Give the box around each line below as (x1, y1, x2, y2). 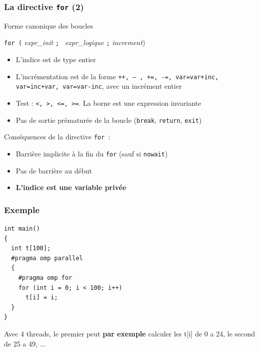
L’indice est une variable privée (16, 182, 127, 193)
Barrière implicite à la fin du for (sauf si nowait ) (16, 148, 168, 158)
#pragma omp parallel (11, 254, 83, 262)
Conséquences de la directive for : (4, 131, 110, 142)
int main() (4, 225, 40, 232)
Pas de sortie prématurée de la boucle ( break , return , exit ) (16, 114, 202, 125)
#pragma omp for (18, 274, 73, 281)
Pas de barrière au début (16, 165, 92, 175)
